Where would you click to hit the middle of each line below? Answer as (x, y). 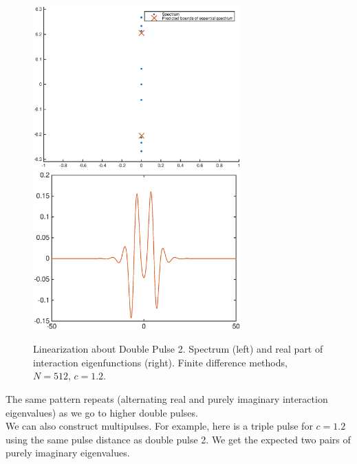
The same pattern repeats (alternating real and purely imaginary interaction (167, 399)
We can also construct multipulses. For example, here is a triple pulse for (159, 426)
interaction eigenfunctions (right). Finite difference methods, (160, 362)
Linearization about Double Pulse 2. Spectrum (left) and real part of (178, 349)
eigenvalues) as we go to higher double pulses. (102, 412)
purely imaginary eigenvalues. (68, 453)
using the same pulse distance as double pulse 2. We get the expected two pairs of (178, 439)
